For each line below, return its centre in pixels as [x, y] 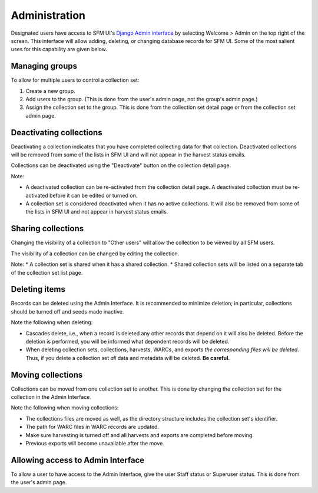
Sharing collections [47, 229]
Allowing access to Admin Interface [78, 460]
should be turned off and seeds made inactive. [67, 311]
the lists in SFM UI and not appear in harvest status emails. [97, 212]
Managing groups [44, 66]
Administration [48, 15]
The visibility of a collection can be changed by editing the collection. [95, 254]
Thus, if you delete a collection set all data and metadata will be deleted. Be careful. [128, 358]
